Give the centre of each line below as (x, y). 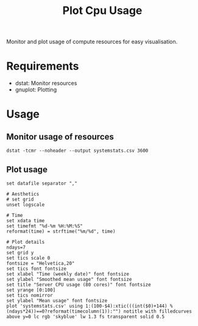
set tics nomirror (30, 295)
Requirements (43, 66)
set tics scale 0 (28, 258)
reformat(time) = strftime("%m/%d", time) (61, 231)
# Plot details (26, 242)
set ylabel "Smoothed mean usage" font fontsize (69, 279)
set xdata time (26, 221)
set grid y (20, 253)
